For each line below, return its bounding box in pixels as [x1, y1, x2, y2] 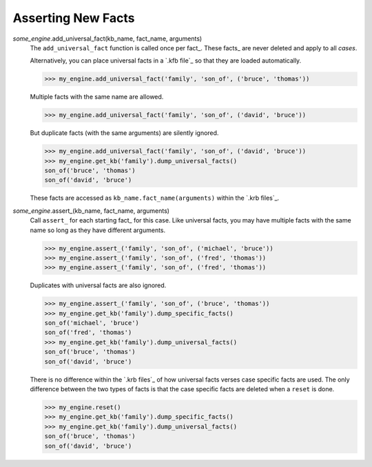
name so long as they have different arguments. [30, 226, 166, 234]
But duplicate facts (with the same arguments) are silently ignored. [30, 129, 219, 137]
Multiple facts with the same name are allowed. [30, 93, 164, 101]
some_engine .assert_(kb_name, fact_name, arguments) [12, 207, 170, 215]
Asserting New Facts [12, 10, 135, 25]
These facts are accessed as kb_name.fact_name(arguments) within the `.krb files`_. [30, 194, 280, 203]
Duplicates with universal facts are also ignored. [30, 281, 167, 289]
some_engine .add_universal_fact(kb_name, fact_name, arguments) [12, 34, 203, 43]
